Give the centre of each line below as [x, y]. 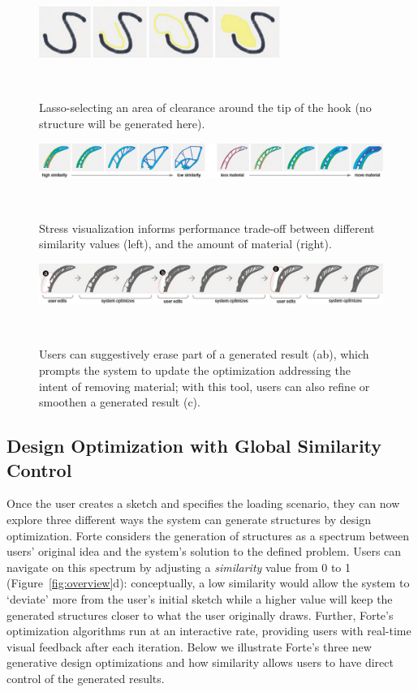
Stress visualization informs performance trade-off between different [207, 228]
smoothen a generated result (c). [120, 402]
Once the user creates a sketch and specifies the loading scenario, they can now [203, 503]
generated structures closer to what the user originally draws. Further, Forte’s [200, 615]
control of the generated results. [86, 678]
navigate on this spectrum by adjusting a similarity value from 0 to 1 [179, 567]
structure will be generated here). [122, 124]
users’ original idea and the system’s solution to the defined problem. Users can [204, 551]
